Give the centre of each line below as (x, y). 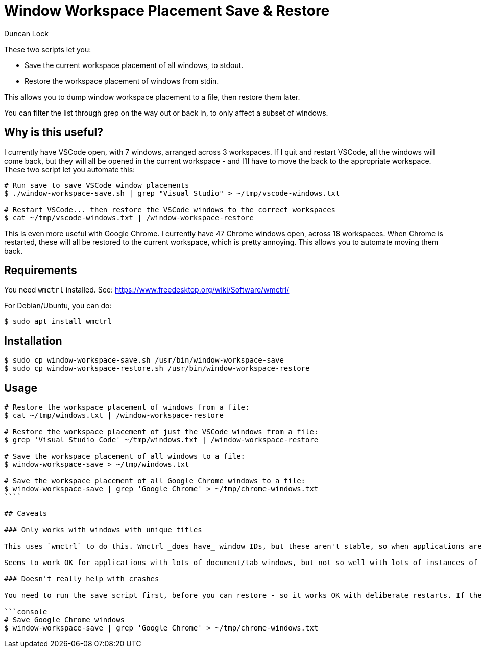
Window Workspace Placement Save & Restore (167, 11)
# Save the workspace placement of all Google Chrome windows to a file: (155, 481)
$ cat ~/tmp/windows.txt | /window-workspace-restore (114, 415)
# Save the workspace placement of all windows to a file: (125, 456)
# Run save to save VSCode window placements (97, 185)
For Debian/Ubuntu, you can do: (58, 306)
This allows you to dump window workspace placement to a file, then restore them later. (152, 97)
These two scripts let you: (48, 49)
